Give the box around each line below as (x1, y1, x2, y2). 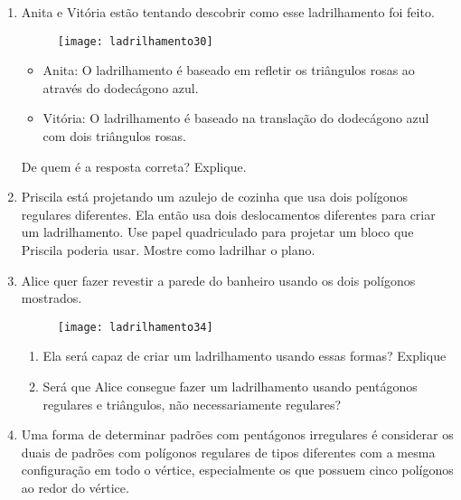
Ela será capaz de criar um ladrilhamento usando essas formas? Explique (42, 346, 447, 365)
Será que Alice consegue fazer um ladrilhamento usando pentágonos (42, 377, 418, 396)
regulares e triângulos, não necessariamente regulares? (42, 394, 342, 413)
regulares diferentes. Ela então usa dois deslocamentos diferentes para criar (21, 204, 436, 223)
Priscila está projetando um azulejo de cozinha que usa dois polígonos (21, 187, 409, 206)
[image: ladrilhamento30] (57, 34, 213, 48)
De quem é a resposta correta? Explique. (21, 156, 247, 175)
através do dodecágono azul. (42, 78, 199, 97)
